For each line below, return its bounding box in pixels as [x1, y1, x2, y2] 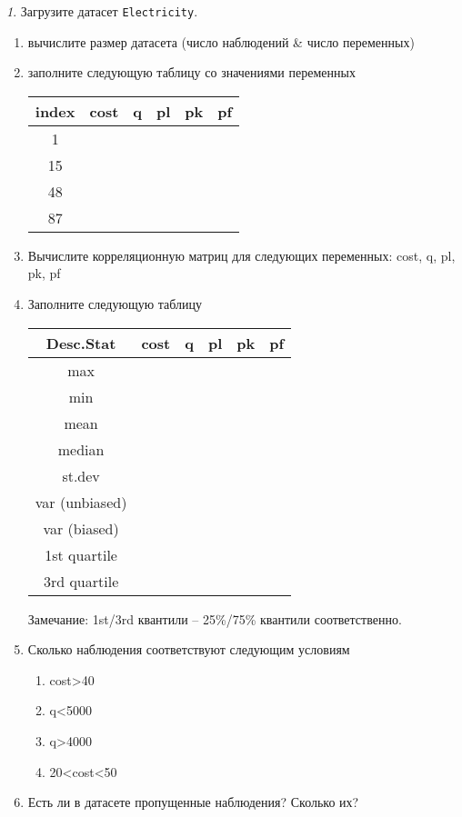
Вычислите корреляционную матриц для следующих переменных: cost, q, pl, [27, 245, 456, 264]
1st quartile [45, 543, 117, 565]
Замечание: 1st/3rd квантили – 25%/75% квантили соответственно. [27, 609, 402, 628]
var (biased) [43, 517, 119, 539]
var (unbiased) [35, 491, 127, 513]
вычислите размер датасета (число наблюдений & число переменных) [27, 32, 415, 51]
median [57, 438, 105, 460]
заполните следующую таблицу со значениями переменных [27, 63, 356, 82]
